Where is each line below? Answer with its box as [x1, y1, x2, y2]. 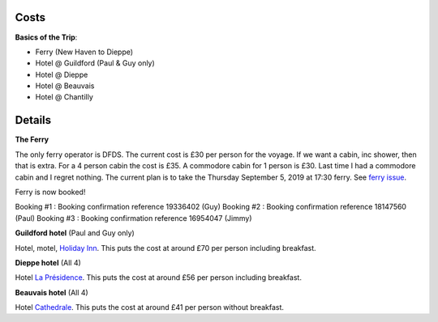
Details [15, 113, 52, 127]
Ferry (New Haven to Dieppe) [35, 47, 134, 57]
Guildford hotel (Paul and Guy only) [15, 228, 135, 238]
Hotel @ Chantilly [35, 92, 93, 102]
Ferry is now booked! [15, 187, 86, 197]
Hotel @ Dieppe [35, 70, 88, 79]
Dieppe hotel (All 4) [15, 257, 81, 267]
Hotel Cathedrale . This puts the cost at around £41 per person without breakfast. [15, 303, 284, 312]
